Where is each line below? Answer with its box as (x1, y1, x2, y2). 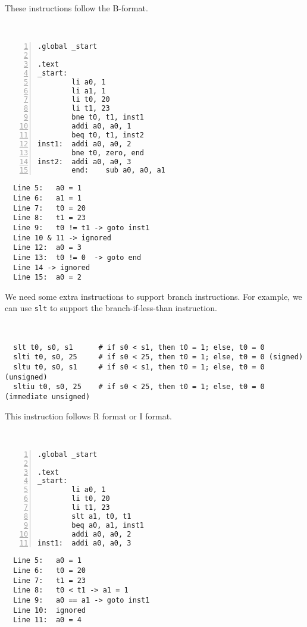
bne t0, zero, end (71, 148, 144, 157)
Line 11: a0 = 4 (13, 616, 82, 625)
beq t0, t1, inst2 (71, 130, 144, 139)
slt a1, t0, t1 (71, 512, 131, 521)
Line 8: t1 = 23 (13, 214, 86, 222)
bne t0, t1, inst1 (71, 113, 144, 122)
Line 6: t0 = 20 (13, 566, 86, 575)
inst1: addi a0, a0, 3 (37, 538, 131, 547)
